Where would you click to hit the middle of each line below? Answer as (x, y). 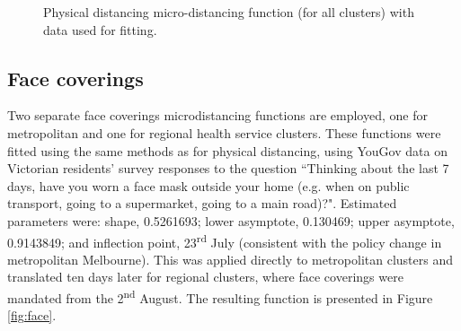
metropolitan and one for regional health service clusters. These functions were (224, 132)
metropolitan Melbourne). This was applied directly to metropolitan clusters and (230, 259)
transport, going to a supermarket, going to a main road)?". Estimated (202, 203)
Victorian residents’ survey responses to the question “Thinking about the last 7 (228, 168)
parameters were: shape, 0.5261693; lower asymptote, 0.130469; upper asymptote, (231, 220)
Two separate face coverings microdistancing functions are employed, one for (217, 115)
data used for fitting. (100, 29)
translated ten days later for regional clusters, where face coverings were (205, 277)
